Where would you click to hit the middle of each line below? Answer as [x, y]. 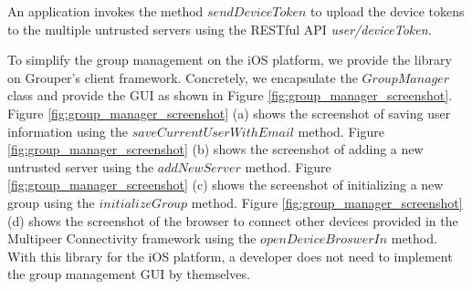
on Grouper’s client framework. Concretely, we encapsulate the [183, 77]
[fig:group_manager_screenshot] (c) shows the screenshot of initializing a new [226, 185]
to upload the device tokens [388, 11]
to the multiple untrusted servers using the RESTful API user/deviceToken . [220, 29]
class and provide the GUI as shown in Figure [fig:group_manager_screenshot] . [230, 95]
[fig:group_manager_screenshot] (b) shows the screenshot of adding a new [215, 149]
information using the [68, 131]
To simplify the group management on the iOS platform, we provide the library [230, 60]
